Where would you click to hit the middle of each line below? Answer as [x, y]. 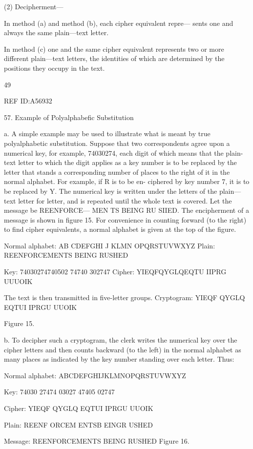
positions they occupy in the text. [54, 68]
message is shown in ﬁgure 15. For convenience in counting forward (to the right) [125, 219]
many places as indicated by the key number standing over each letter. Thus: [119, 359]
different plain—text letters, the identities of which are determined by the [114, 58]
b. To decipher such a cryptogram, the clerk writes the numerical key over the [121, 340]
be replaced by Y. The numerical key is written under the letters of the [111, 191]
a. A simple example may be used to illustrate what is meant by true [107, 133]
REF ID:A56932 [28, 101]
